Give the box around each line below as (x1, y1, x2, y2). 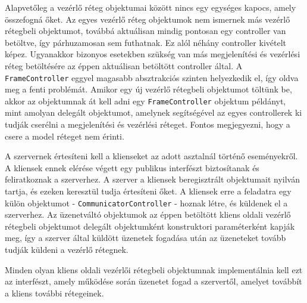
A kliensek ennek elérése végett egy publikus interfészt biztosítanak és (5, 161, 259, 174)
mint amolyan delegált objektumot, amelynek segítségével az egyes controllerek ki (5, 106, 302, 119)
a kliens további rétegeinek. (5, 286, 104, 299)
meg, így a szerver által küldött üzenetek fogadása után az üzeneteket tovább (5, 231, 286, 244)
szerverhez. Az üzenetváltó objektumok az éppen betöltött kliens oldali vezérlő (5, 208, 291, 221)
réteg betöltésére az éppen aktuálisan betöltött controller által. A (5, 59, 243, 72)
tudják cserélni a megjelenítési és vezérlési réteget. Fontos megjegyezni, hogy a (5, 118, 290, 131)
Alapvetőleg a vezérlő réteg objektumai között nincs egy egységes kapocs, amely (5, 1, 296, 13)
